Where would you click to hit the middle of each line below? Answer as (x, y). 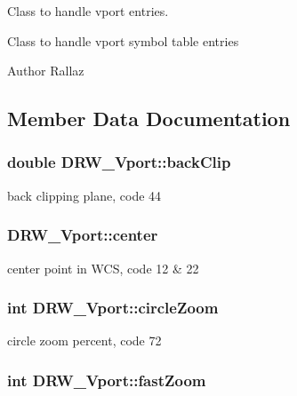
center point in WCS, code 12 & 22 (103, 268)
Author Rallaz (46, 71)
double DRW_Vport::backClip (119, 162)
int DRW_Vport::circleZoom (113, 308)
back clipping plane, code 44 (84, 195)
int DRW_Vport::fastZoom (107, 380)
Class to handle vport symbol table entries (123, 40)
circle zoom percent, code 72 (84, 341)
